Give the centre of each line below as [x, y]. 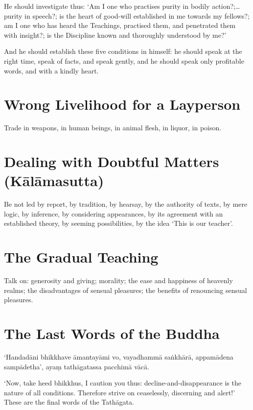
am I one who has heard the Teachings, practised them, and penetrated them [120, 25]
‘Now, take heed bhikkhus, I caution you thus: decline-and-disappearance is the [123, 383]
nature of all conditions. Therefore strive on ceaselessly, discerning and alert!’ [120, 392]
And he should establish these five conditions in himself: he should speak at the [123, 51]
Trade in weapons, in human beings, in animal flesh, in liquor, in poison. [113, 128]
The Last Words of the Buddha [112, 333]
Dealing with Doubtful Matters [112, 161]
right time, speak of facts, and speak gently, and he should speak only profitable [124, 60]
